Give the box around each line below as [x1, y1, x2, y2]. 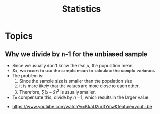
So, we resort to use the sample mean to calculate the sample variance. [12, 68, 155, 73]
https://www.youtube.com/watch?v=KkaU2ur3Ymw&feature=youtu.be [12, 103, 152, 109]
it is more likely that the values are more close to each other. [19, 83, 140, 89]
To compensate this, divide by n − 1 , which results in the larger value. [12, 94, 150, 100]
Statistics [62, 3, 101, 14]
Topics [5, 30, 33, 42]
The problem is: [12, 73, 44, 78]
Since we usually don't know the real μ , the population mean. [12, 63, 134, 68]
